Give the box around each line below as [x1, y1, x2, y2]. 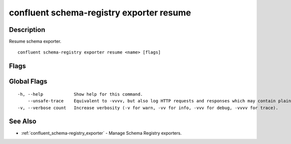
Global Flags [9, 77, 48, 86]
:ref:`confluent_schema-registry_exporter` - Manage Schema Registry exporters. [21, 130, 182, 136]
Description [9, 26, 46, 34]
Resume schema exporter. [9, 39, 62, 44]
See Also [9, 117, 36, 126]
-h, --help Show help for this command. [17, 91, 143, 97]
